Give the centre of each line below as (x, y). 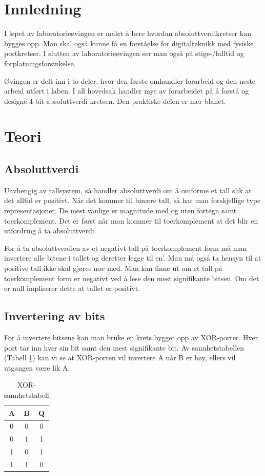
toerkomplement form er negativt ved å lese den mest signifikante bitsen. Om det (132, 278)
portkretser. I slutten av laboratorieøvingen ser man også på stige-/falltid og (124, 53)
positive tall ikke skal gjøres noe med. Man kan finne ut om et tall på (113, 268)
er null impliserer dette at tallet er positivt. (72, 288)
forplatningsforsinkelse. (40, 63)
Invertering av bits (55, 316)
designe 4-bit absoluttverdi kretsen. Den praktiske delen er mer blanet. (115, 100)
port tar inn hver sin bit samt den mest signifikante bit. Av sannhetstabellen (124, 347)
